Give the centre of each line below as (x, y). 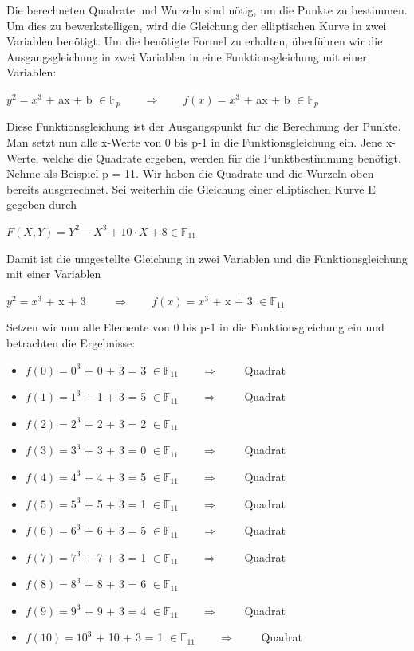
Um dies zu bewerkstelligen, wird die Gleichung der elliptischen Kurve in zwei (197, 25)
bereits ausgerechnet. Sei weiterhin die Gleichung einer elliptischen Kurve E (191, 188)
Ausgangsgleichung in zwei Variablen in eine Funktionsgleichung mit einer (187, 56)
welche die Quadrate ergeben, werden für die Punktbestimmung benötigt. (222, 157)
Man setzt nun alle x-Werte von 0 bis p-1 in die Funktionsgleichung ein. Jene (195, 142)
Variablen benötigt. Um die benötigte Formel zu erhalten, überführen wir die (195, 41)
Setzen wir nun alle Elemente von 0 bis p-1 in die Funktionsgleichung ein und (195, 327)
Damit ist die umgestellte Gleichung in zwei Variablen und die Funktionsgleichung (207, 258)
